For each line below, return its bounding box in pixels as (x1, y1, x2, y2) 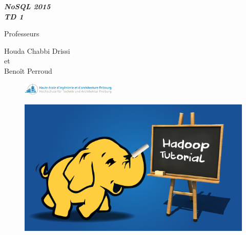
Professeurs (4, 28, 39, 39)
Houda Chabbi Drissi (4, 45, 70, 56)
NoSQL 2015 (4, 1, 51, 11)
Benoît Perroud (4, 65, 52, 76)
